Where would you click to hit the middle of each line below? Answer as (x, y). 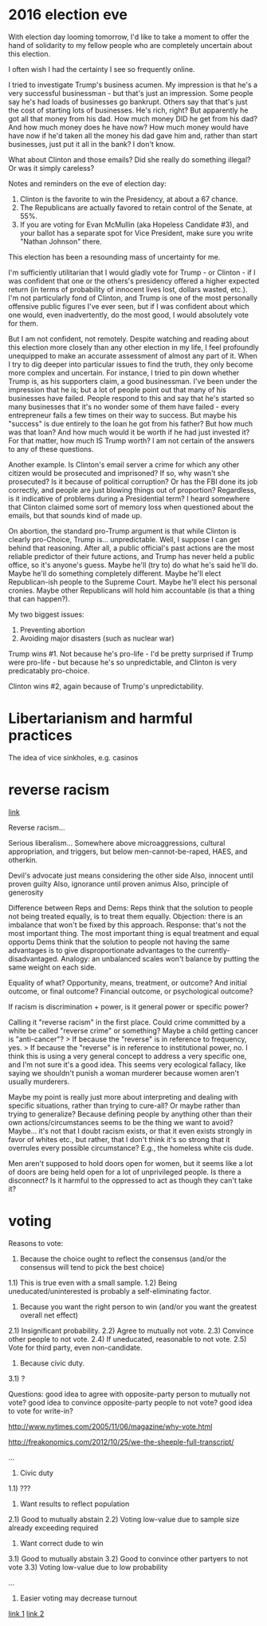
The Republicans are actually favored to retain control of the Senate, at (136, 207)
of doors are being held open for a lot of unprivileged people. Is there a (125, 1172)
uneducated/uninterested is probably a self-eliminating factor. (110, 1291)
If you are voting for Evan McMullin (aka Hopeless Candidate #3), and (134, 224)
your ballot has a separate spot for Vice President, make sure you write (136, 232)
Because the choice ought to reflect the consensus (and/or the (123, 1259)
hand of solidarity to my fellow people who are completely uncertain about (130, 45)
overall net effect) (49, 1315)
